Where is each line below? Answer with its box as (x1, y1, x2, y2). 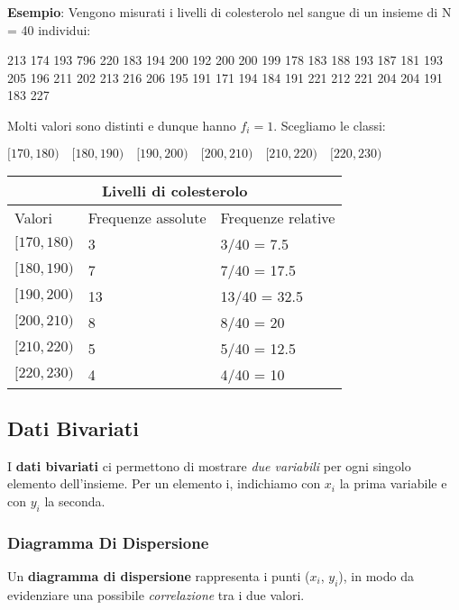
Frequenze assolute (87, 206, 207, 228)
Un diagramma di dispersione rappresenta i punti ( (7, 566, 310, 585)
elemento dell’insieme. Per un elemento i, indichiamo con (7, 474, 321, 493)
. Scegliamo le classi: (273, 115, 386, 134)
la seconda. (44, 491, 106, 510)
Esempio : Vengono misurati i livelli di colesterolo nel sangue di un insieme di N (7, 3, 452, 21)
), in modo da (338, 566, 414, 585)
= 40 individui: (7, 20, 91, 39)
